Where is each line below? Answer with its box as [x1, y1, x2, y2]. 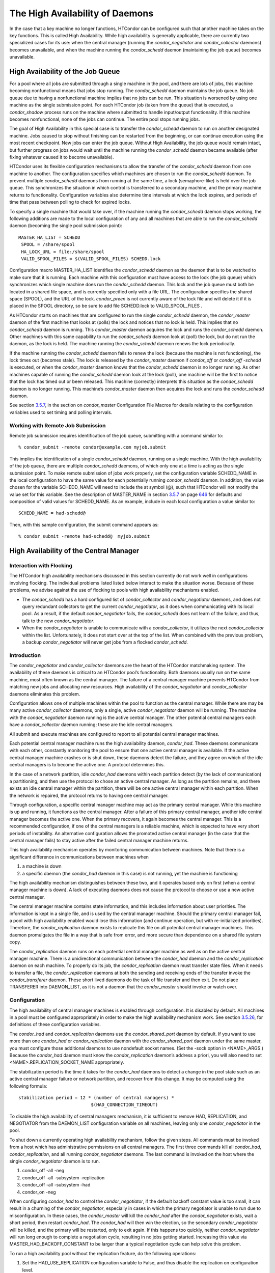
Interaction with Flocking [9, 562, 72, 569]
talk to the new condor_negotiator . [22, 618, 95, 624]
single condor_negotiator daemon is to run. [9, 1158, 100, 1165]
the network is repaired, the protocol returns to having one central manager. [9, 792, 169, 798]
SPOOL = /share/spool [21, 242, 75, 247]
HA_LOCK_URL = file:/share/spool [21, 248, 104, 255]
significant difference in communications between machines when [9, 853, 149, 860]
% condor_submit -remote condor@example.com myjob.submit [18, 445, 167, 450]
